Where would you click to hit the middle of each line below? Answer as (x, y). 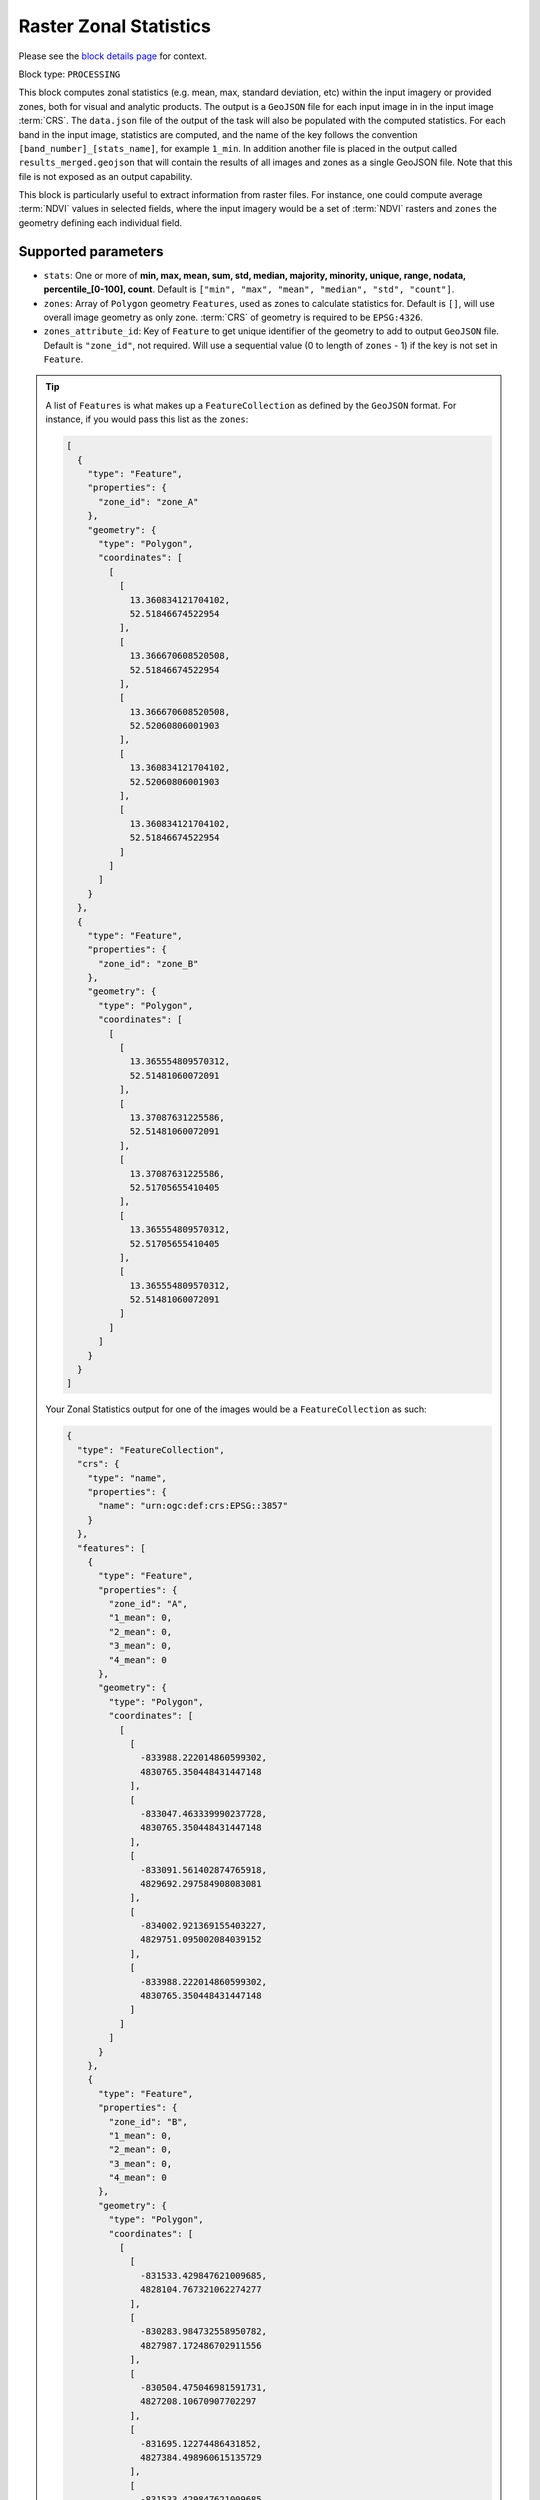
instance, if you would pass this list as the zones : (147, 419)
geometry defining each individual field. (100, 222)
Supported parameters (91, 251)
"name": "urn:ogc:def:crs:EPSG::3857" (193, 1506)
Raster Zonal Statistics (115, 26)
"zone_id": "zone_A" (148, 501)
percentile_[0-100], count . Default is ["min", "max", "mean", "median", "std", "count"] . (249, 289)
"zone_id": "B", (148, 2121)
